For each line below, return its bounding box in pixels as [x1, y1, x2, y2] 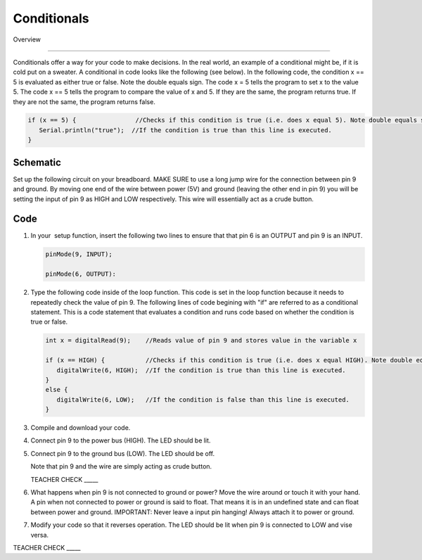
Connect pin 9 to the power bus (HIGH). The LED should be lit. [30, 436, 211, 445]
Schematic [13, 156, 61, 168]
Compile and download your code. [30, 424, 131, 432]
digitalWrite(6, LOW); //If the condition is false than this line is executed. [56, 395, 350, 404]
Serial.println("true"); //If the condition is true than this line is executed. [39, 126, 332, 134]
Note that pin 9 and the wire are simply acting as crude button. [30, 462, 212, 471]
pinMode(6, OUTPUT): [45, 270, 116, 278]
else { [45, 386, 68, 394]
